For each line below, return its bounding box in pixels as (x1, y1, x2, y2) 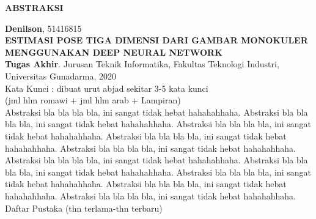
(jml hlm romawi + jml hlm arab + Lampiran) (5, 94, 181, 106)
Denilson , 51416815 (5, 21, 82, 34)
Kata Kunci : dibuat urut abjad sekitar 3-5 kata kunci (5, 81, 208, 94)
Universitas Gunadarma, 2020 (5, 69, 116, 82)
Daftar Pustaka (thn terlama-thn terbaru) (5, 201, 163, 214)
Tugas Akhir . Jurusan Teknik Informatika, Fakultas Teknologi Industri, (5, 58, 279, 70)
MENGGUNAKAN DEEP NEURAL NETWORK (5, 45, 222, 58)
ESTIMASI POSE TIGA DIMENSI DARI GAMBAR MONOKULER (5, 34, 308, 46)
